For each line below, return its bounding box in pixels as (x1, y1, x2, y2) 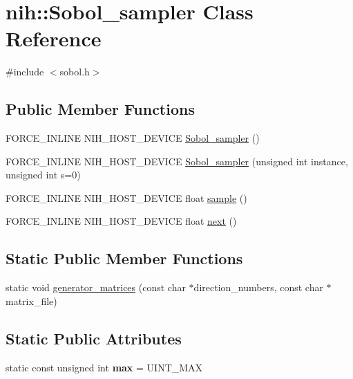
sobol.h (59, 64, 90, 79)
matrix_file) (6, 293, 57, 308)
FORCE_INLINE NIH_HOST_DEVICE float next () (6, 214, 237, 228)
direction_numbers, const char (193, 280, 323, 295)
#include (6, 64, 44, 79)
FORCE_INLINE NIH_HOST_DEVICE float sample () (6, 190, 247, 205)
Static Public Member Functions (6, 248, 243, 269)
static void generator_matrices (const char (6, 280, 186, 295)
